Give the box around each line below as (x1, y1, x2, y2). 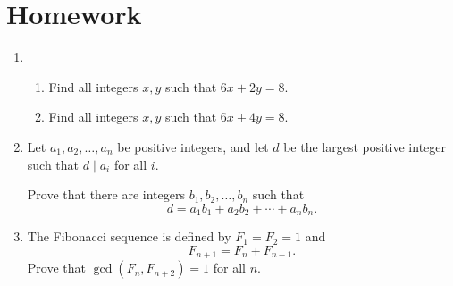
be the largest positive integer (283, 137, 447, 156)
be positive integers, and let (117, 137, 269, 156)
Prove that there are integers (27, 185, 185, 204)
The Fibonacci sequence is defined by (27, 227, 231, 246)
